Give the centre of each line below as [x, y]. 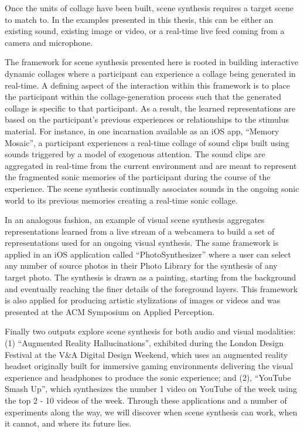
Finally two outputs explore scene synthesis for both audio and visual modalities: [150, 331]
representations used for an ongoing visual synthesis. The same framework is [142, 243]
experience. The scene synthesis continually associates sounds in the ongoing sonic [152, 188]
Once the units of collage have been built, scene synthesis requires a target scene [149, 8]
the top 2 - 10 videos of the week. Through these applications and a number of [146, 400]
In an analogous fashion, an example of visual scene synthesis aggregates [135, 220]
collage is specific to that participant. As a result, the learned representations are [150, 108]
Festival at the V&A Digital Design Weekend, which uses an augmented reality [146, 354]
